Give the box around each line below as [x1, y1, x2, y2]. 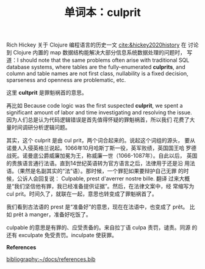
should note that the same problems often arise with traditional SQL [20, 56, 190, 64]
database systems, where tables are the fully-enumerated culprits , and [6, 64, 185, 71]
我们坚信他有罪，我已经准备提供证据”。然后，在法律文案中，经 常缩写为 [14, 183, 195, 190]
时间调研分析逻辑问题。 [11, 123, 71, 131]
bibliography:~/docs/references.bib [6, 256, 96, 263]
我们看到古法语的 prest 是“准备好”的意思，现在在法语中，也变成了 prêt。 [6, 203, 189, 211]
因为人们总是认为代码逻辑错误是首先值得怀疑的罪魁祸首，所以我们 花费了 [6, 116, 190, 123]
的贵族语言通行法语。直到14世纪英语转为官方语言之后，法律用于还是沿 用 [6, 160, 190, 167]
